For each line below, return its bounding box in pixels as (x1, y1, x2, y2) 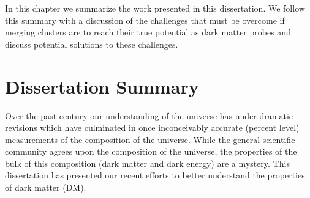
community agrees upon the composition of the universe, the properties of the (5, 145, 297, 158)
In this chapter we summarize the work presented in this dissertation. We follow (5, 2, 305, 14)
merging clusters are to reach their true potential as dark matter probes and (5, 26, 291, 38)
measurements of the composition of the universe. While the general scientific (5, 133, 295, 145)
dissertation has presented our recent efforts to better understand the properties (5, 169, 305, 182)
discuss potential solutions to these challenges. (5, 37, 178, 50)
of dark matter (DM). (5, 181, 86, 194)
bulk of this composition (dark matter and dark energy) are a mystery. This (5, 156, 290, 169)
